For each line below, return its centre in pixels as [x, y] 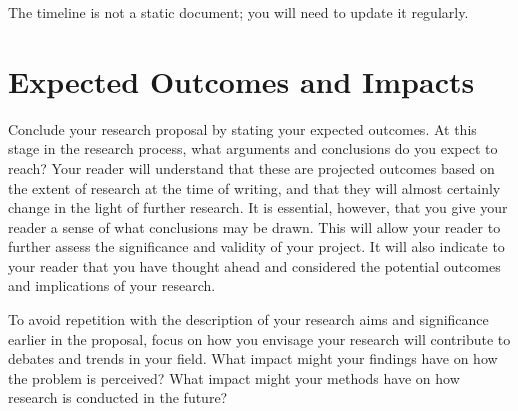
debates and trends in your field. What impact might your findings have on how [253, 358]
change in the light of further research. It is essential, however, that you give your [258, 207]
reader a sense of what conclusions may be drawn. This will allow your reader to [254, 226]
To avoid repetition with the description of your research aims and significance [248, 319]
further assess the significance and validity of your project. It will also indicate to [256, 246]
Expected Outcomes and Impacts [241, 80]
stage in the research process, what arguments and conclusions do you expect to [253, 148]
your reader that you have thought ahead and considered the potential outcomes [254, 265]
